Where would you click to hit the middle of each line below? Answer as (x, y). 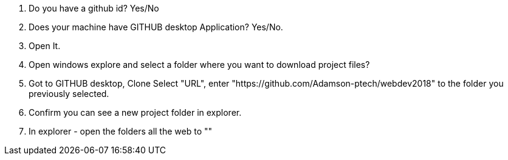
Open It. (45, 46)
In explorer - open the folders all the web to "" (121, 131)
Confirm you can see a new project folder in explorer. (135, 112)
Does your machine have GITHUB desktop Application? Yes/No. (156, 27)
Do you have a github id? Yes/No (94, 8)
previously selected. (69, 94)
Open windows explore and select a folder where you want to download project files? (199, 65)
